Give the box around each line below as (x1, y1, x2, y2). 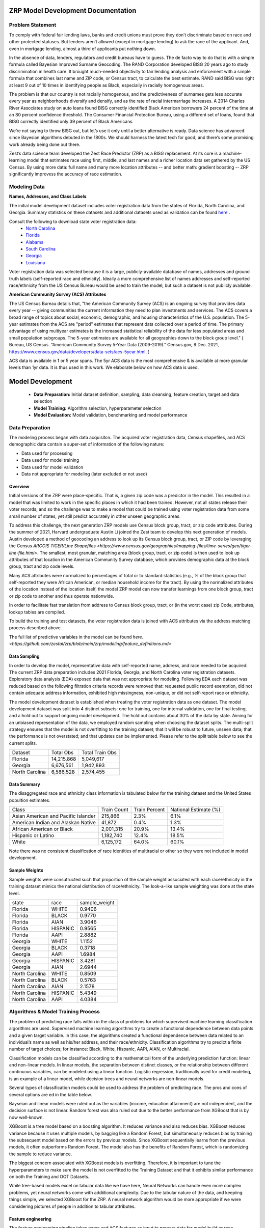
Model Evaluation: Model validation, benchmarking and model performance (33, 412, 187, 418)
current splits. (9, 740, 37, 746)
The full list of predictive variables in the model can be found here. (9, 634, 143, 640)
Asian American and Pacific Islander (12, 813, 96, 820)
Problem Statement (9, 22, 56, 28)
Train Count (101, 806, 129, 813)
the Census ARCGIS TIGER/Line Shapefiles (9, 543, 96, 549)
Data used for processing (21, 450, 73, 456)
